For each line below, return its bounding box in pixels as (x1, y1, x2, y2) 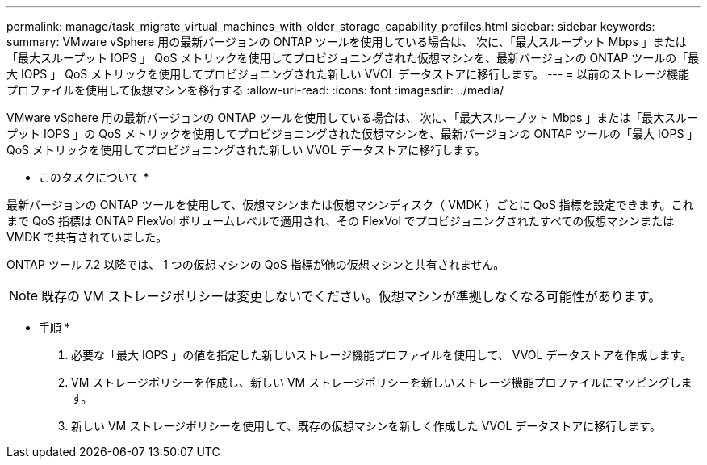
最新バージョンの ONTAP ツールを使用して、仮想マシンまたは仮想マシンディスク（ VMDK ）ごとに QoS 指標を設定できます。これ (6, 198, 694, 212)
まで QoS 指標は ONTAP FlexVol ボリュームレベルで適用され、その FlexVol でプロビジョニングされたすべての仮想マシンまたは (6, 214, 675, 228)
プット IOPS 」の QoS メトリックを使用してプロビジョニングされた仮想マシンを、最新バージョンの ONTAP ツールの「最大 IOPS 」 (6, 127, 699, 140)
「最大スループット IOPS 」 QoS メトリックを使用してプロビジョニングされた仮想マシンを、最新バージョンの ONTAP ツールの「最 (6, 51, 700, 65)
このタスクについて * (39, 170, 149, 184)
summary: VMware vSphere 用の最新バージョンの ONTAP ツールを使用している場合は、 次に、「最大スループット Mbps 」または (6, 35, 687, 48)
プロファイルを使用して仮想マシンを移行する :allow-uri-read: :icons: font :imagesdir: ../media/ (6, 83, 504, 97)
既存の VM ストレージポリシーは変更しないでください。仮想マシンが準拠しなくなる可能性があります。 (41, 288, 662, 304)
